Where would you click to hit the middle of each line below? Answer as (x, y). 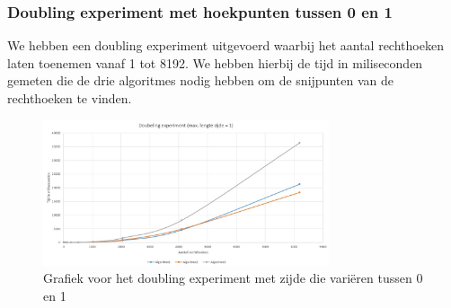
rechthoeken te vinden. (70, 98)
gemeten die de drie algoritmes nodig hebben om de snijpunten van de (200, 80)
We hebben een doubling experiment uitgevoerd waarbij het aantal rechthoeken (225, 45)
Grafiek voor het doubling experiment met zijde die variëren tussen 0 (233, 278)
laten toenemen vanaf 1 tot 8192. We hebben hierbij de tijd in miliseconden (215, 62)
